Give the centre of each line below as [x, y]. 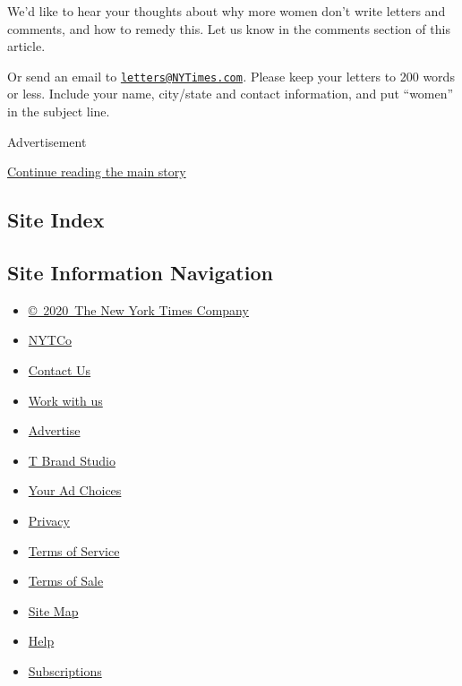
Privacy [49, 520]
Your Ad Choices [75, 490]
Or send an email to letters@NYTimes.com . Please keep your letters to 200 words [231, 76]
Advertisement [47, 141]
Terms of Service [74, 550]
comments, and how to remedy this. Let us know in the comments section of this [229, 28]
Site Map [53, 610]
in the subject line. [59, 111]
